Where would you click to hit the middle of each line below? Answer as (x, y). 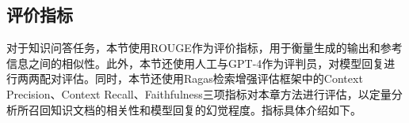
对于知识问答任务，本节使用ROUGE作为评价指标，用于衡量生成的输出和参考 (204, 48)
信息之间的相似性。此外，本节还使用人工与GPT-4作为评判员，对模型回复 (195, 63)
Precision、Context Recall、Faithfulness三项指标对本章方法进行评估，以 (188, 93)
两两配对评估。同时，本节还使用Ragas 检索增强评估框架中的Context (190, 78)
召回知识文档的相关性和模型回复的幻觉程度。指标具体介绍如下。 (195, 109)
